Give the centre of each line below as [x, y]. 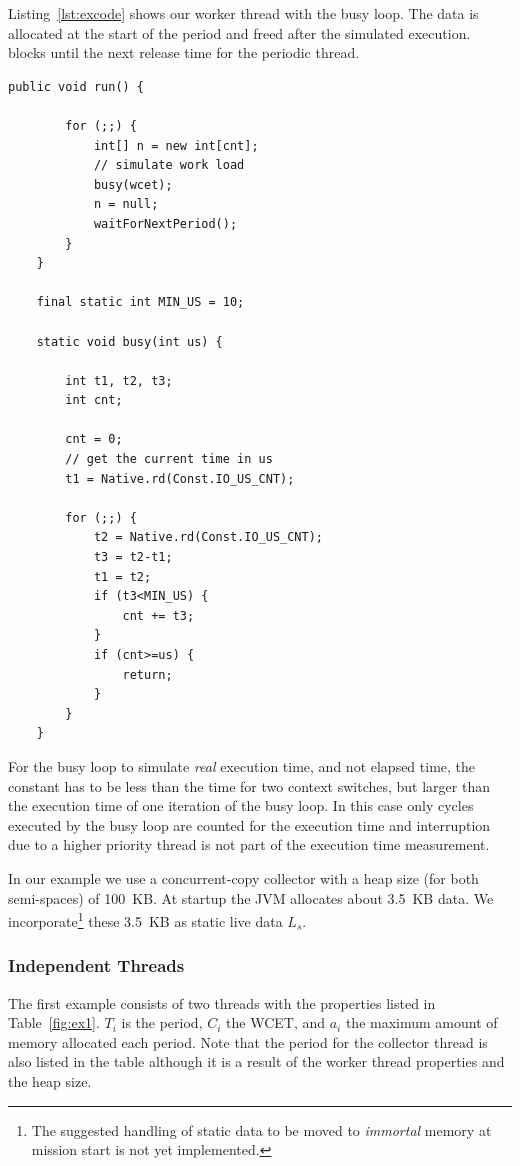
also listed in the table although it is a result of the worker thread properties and [256, 1061]
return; [147, 674]
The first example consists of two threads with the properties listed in [222, 1002]
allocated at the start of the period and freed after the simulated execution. [239, 32]
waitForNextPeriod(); [165, 223]
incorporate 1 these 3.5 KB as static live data [145, 919]
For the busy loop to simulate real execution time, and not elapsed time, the [242, 765]
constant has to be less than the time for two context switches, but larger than [249, 785]
